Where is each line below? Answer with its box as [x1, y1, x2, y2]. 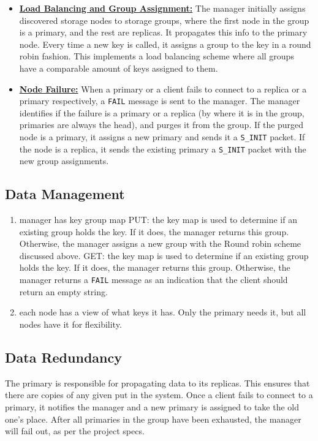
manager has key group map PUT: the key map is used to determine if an [19, 213, 297, 226]
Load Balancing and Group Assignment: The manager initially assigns [19, 2, 306, 14]
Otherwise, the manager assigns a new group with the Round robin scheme [19, 237, 301, 250]
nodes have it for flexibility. [19, 317, 122, 330]
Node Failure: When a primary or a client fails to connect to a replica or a [19, 82, 307, 95]
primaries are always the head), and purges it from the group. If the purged [19, 118, 304, 131]
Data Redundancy [5, 347, 122, 366]
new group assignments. [19, 154, 109, 167]
